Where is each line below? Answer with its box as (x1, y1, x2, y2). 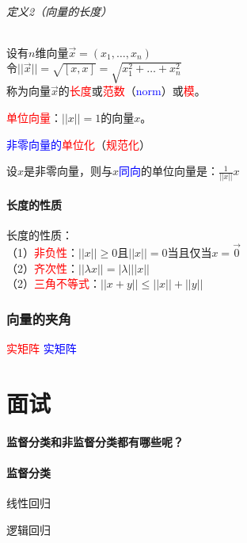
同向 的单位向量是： (119, 163, 219, 179)
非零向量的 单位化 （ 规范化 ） (6, 136, 150, 152)
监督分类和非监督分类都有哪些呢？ (6, 433, 184, 449)
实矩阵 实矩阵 (6, 340, 77, 357)
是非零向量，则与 (24, 163, 113, 179)
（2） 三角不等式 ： (6, 275, 101, 292)
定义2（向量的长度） (6, 2, 112, 19)
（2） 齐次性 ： (6, 259, 78, 276)
